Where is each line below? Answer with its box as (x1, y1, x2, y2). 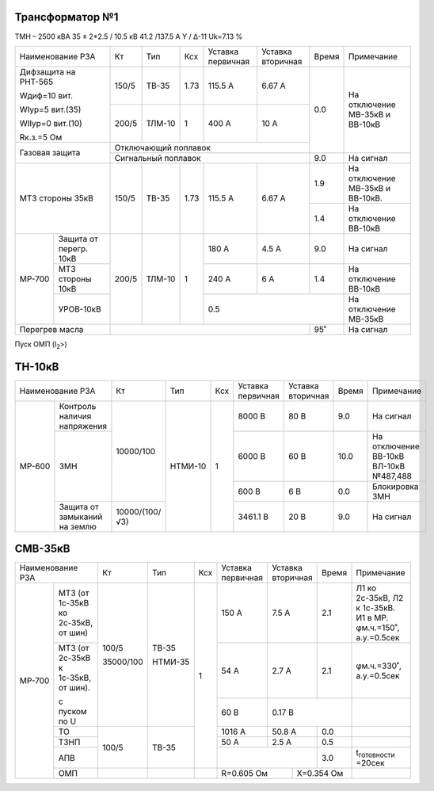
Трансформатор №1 (14, 10, 119, 24)
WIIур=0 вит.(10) (19, 117, 82, 128)
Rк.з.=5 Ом (19, 132, 63, 143)
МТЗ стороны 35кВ (19, 193, 94, 204)
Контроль (59, 400, 97, 411)
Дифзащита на (19, 66, 76, 77)
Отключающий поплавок (114, 142, 211, 153)
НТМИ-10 (169, 460, 207, 472)
